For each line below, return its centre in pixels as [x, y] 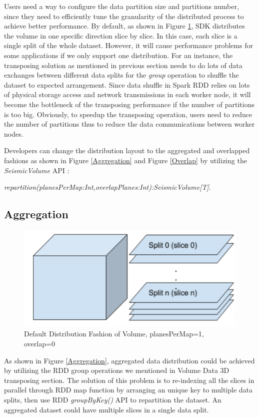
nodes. [14, 133]
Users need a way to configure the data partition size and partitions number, [121, 6]
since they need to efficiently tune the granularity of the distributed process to [124, 16]
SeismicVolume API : [37, 170]
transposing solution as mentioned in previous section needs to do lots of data [123, 65]
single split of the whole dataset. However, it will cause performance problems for [128, 45]
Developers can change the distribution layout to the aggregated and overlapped [127, 150]
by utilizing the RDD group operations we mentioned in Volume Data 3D [117, 370]
